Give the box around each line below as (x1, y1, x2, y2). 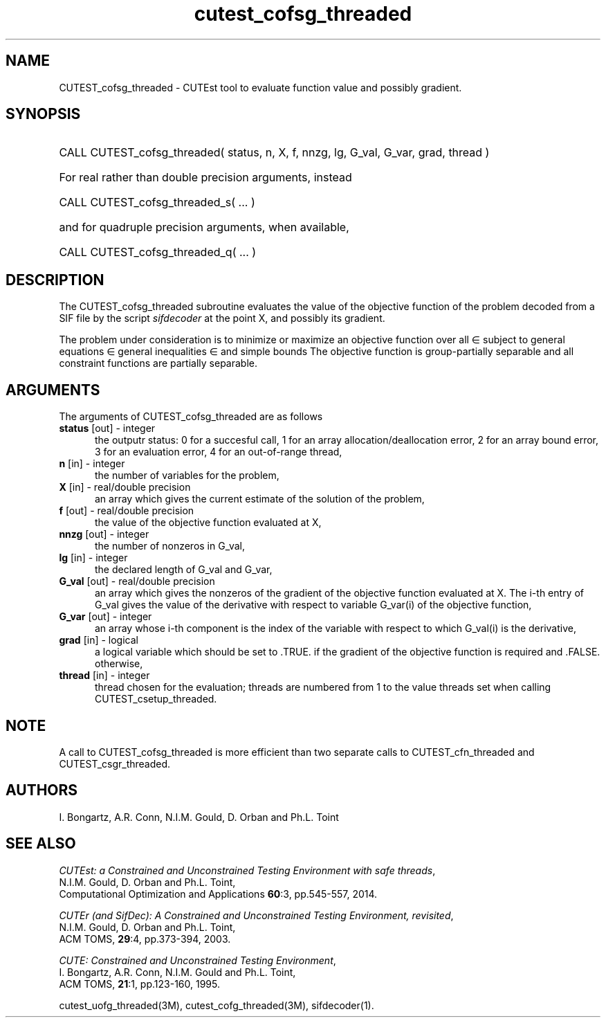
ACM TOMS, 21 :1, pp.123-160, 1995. (59, 977, 221, 990)
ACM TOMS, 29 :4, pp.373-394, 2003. (59, 932, 231, 945)
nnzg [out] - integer (59, 528, 149, 541)
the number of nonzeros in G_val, (95, 540, 246, 552)
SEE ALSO (6, 835, 76, 853)
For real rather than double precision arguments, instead (59, 170, 352, 185)
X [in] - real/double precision (59, 481, 191, 494)
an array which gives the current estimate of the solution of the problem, (95, 493, 425, 505)
